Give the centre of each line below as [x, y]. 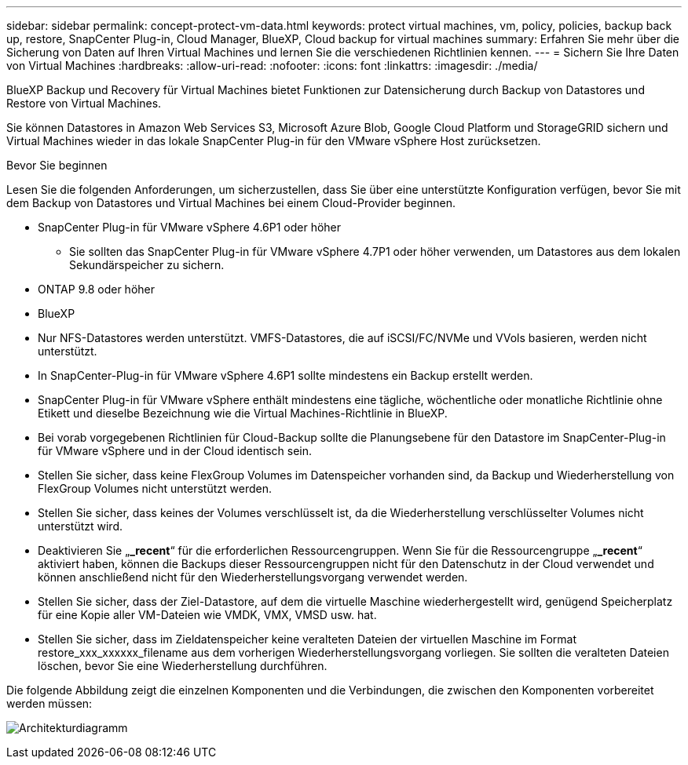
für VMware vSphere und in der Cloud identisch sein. [175, 451]
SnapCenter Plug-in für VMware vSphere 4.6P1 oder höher [190, 227]
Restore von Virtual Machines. [84, 103]
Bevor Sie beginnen [57, 165]
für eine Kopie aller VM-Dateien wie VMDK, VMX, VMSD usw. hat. [207, 615]
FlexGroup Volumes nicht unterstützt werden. [155, 488]
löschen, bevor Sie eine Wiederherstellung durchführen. [183, 666]
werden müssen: [49, 703]
